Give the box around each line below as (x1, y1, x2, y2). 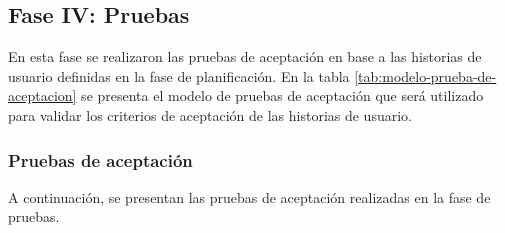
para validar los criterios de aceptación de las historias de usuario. (8, 104, 412, 125)
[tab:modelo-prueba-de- (354, 65, 497, 86)
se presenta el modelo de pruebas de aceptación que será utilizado (81, 85, 484, 106)
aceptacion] (8, 85, 77, 106)
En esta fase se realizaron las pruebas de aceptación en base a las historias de (8, 46, 482, 67)
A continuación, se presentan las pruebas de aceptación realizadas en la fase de (8, 186, 491, 207)
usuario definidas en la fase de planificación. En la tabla (8, 65, 350, 86)
